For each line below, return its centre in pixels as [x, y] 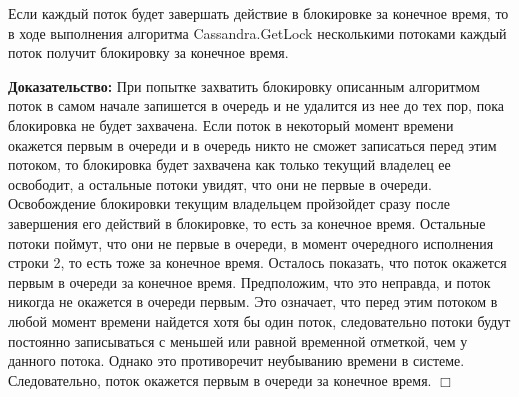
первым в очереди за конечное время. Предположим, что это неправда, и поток [249, 281]
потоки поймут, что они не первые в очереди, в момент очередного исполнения [251, 242]
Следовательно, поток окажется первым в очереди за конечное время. [220, 379]
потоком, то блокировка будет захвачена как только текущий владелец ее [229, 164]
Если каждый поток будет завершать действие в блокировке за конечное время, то [258, 13]
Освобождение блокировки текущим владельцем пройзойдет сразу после [229, 203]
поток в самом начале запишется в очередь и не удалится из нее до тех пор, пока [256, 105]
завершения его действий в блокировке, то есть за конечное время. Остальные [247, 222]
